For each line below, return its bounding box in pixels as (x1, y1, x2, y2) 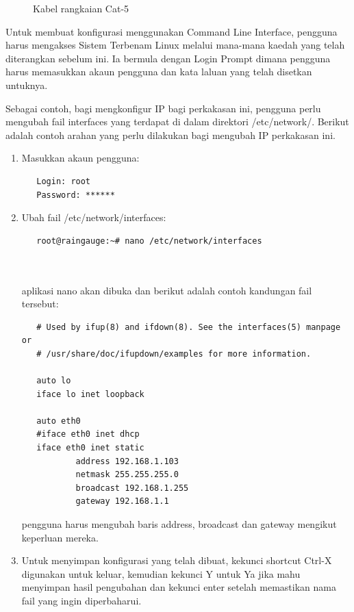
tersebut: (21, 296, 59, 311)
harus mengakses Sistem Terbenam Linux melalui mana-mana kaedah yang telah (5, 38, 345, 52)
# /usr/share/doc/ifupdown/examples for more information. (36, 348, 312, 359)
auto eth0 (36, 416, 81, 426)
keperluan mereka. (21, 530, 99, 544)
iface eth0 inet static (36, 443, 144, 453)
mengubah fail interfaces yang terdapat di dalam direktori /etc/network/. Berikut (5, 114, 349, 129)
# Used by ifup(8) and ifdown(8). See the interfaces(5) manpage (36, 322, 341, 332)
